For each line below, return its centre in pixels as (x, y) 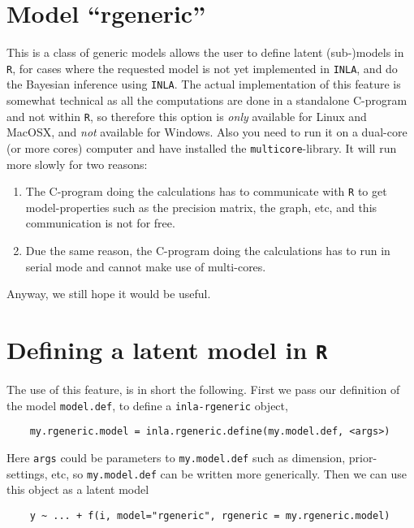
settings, (27, 473)
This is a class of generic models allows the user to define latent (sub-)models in (205, 52)
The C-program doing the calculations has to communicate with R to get (206, 191)
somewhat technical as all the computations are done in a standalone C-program (207, 100)
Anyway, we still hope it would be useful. (109, 294)
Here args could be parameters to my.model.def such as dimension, (176, 457)
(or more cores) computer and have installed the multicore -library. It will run (202, 147)
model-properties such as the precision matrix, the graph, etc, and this (201, 207)
